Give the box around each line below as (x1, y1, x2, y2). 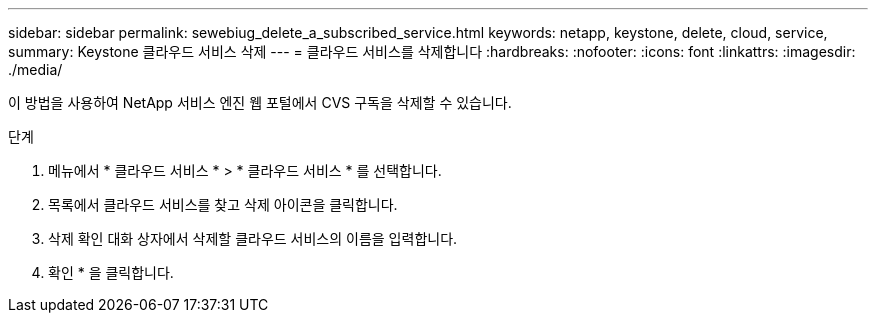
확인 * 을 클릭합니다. (48, 264, 174, 281)
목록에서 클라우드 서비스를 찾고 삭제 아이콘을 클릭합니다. (48, 196, 398, 213)
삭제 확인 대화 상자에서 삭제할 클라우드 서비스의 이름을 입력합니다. (48, 230, 458, 247)
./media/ (8, 61, 63, 78)
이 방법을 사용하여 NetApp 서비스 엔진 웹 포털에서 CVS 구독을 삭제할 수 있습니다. (8, 94, 512, 111)
